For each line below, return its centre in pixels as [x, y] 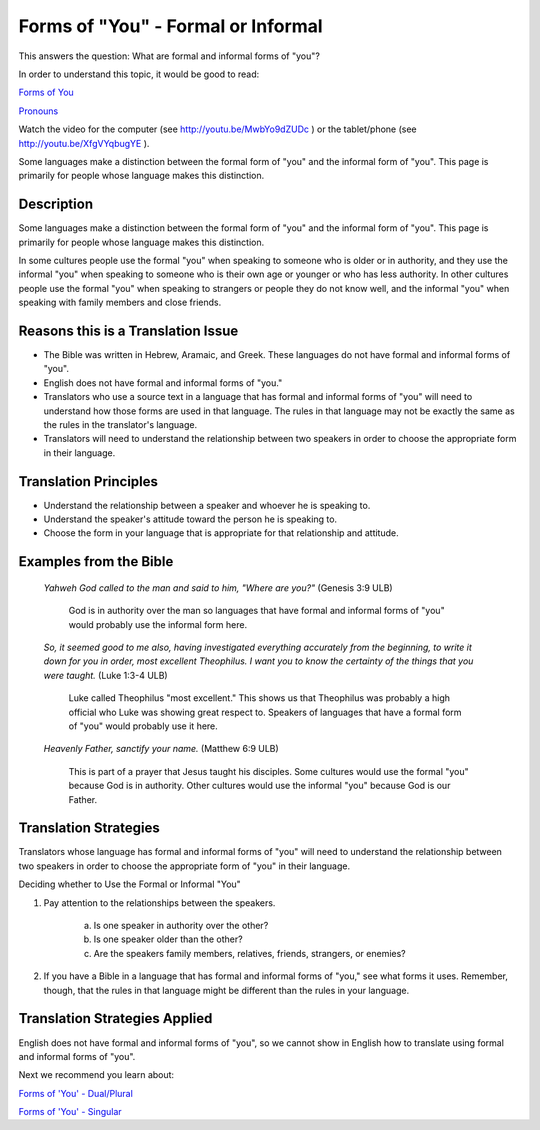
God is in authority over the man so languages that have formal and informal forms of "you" [256, 611]
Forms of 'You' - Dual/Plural [76, 1093]
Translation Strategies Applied [115, 1018]
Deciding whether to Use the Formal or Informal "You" [130, 884]
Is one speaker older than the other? [168, 939]
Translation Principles [88, 481]
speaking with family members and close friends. [120, 302]
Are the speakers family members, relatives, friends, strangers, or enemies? [250, 953]
